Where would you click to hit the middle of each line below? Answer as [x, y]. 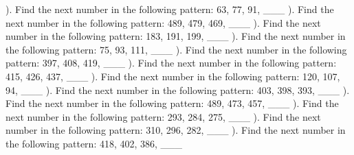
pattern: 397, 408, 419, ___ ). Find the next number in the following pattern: [171, 63]
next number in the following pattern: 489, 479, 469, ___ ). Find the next [163, 22]
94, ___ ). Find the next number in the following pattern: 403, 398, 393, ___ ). [178, 90]
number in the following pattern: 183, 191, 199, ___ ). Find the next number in [176, 36]
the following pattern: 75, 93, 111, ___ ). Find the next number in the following [176, 49]
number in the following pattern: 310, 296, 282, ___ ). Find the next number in [176, 130]
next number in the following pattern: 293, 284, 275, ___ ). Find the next [163, 116]
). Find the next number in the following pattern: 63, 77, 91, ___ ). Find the [170, 9]
